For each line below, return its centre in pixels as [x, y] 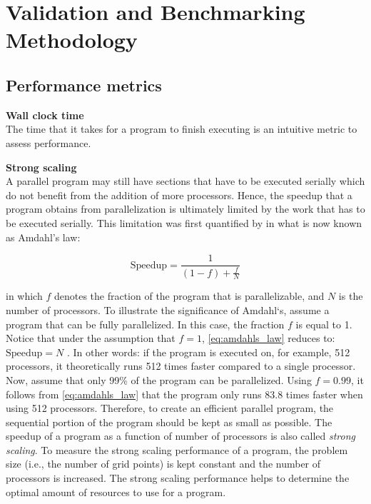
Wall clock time [45, 115]
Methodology [72, 40]
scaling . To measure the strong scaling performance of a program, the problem [177, 449]
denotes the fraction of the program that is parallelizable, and [189, 296]
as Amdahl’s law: [43, 237]
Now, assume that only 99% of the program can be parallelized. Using [159, 379]
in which [24, 296]
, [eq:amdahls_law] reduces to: [269, 338]
